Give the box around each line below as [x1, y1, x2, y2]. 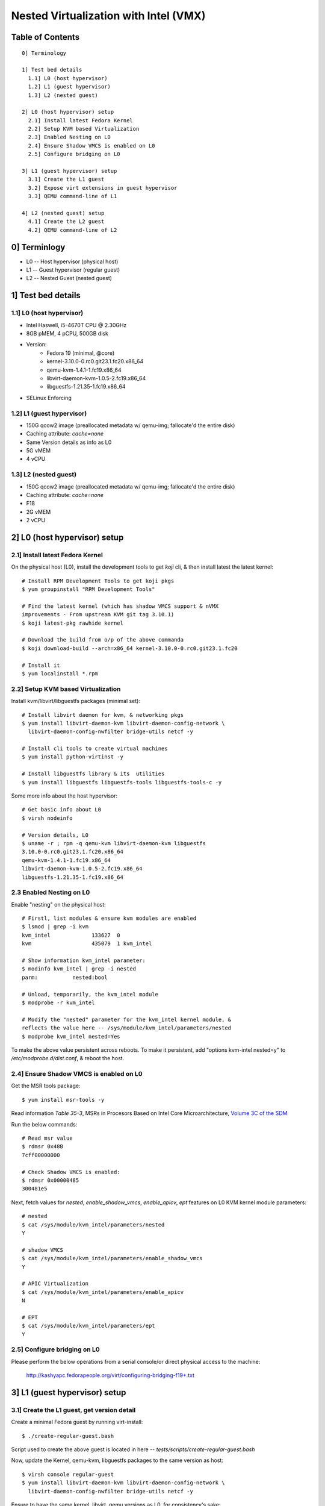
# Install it [22, 661, 60, 669]
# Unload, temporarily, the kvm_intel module [22, 991, 159, 998]
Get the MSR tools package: [11, 1082, 81, 1090]
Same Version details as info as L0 [26, 439, 112, 446]
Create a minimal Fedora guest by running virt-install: [11, 1419, 143, 1426]
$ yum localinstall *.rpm [22, 670, 99, 677]
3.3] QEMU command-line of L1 [28, 193, 117, 200]
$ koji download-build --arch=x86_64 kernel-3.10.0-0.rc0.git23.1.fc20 [22, 645, 238, 652]
